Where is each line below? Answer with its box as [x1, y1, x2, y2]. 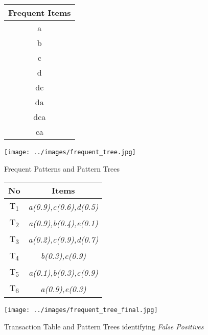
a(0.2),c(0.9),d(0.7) [28, 233, 99, 246]
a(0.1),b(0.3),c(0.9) [29, 266, 98, 278]
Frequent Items [8, 7, 71, 18]
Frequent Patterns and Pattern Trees [4, 163, 120, 174]
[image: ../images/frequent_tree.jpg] [4, 149, 136, 156]
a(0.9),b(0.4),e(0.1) [29, 217, 98, 229]
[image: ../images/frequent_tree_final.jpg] [4, 306, 158, 314]
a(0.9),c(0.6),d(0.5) [28, 200, 99, 212]
